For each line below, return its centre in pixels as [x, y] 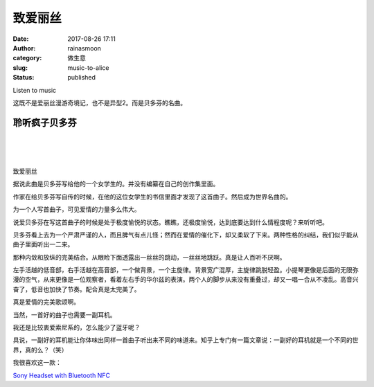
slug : [20, 67]
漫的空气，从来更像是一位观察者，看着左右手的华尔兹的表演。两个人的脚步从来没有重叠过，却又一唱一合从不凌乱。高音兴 [186, 280]
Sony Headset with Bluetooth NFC [62, 375]
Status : [24, 78]
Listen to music [35, 90]
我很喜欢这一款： [37, 363]
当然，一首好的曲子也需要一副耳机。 [64, 314]
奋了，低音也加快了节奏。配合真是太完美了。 [77, 289]
